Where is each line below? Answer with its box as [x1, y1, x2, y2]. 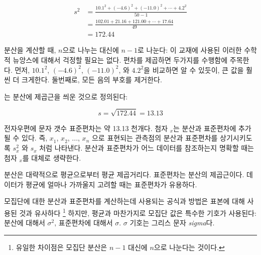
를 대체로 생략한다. [22, 152, 81, 163]
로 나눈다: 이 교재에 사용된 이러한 [138, 45, 242, 55]
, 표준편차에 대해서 [54, 217, 113, 228]
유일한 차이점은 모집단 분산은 [16, 241, 107, 252]
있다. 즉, [22, 133, 48, 143]
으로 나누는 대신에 [62, 45, 119, 55]
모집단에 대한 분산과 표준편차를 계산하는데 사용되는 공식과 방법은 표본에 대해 [4, 196, 245, 206]
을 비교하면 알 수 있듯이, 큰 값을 [144, 64, 244, 75]
